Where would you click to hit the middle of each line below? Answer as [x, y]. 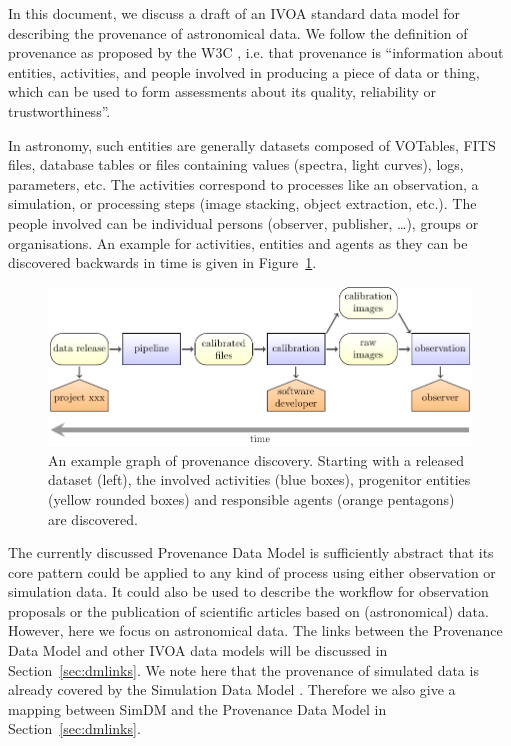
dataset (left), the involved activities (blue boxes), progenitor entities [259, 479]
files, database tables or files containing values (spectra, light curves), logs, [236, 164]
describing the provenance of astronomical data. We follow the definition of [238, 32]
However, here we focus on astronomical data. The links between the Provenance [255, 630]
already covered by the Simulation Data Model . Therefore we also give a [232, 689]
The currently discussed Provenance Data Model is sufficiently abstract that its [251, 552]
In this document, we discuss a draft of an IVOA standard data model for [234, 13]
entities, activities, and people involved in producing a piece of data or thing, [244, 71]
